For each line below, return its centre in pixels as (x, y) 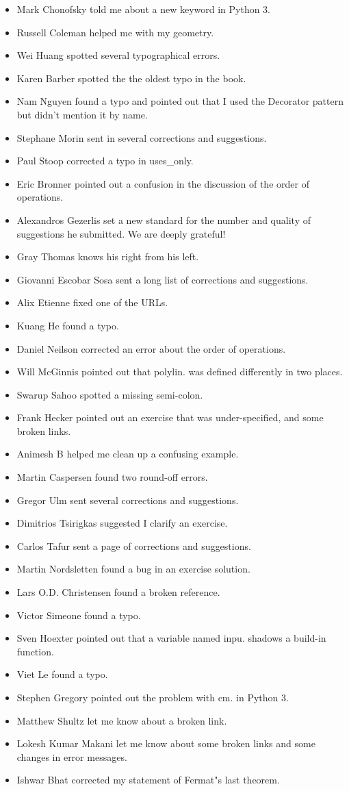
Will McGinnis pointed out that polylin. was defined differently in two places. (180, 372)
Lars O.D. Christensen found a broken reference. (118, 592)
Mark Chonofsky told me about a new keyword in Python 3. (144, 9)
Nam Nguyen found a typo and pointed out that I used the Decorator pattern (180, 101)
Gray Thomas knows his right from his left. (108, 256)
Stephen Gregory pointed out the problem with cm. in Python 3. (153, 697)
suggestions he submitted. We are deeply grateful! (121, 233)
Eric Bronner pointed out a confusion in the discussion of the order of (163, 183)
